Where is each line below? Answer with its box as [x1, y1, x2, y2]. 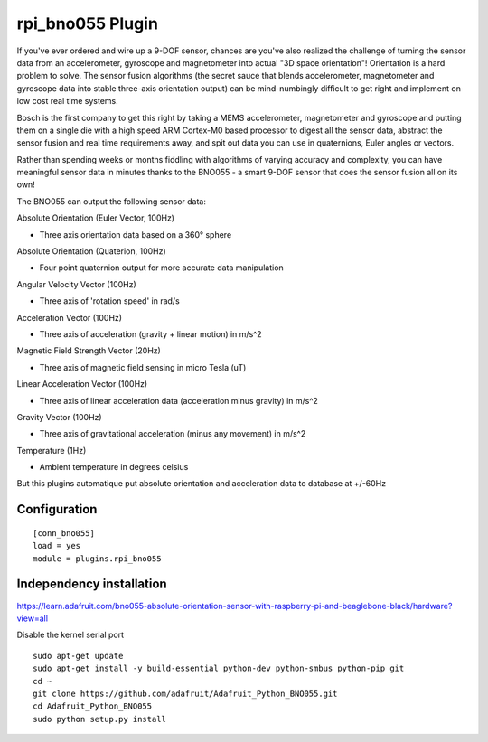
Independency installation [16, 577, 167, 592]
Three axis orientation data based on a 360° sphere [39, 229, 232, 240]
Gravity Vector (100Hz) [16, 411, 103, 422]
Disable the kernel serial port [16, 629, 125, 641]
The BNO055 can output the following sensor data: [16, 195, 207, 207]
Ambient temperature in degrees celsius [39, 462, 189, 473]
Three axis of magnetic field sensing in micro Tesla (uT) [39, 362, 247, 372]
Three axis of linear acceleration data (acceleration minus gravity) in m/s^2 [39, 395, 318, 406]
